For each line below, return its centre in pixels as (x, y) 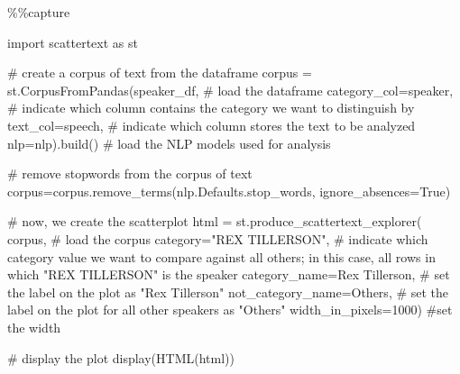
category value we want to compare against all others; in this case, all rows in (221, 256)
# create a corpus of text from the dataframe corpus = (160, 73)
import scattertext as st (73, 42)
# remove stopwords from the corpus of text (130, 173)
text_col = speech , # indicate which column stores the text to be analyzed (212, 125)
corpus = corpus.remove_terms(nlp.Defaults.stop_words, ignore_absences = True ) (229, 191)
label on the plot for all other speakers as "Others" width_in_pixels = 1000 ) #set (230, 310)
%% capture (39, 12)
